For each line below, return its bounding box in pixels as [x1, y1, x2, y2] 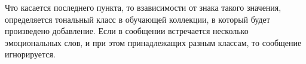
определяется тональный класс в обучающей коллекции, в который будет [5, 13, 270, 25]
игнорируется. [5, 48, 56, 60]
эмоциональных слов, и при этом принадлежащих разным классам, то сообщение [5, 36, 302, 48]
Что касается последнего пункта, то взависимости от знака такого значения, [5, 1, 281, 13]
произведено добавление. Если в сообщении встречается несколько [5, 25, 249, 37]
